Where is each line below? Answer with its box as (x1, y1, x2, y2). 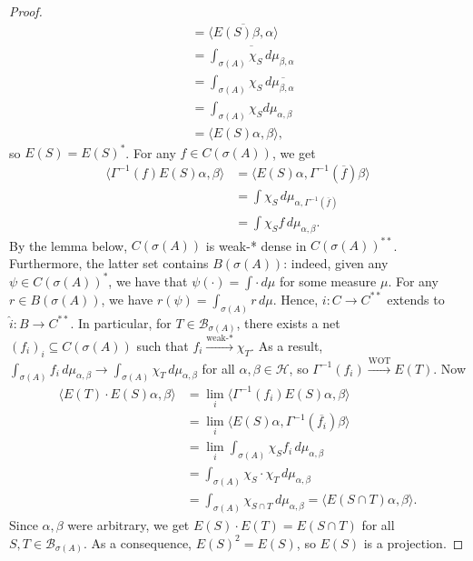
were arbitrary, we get (67, 516, 190, 535)
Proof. (9, 2, 43, 20)
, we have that (108, 271, 188, 290)
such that (136, 336, 189, 355)
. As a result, (251, 336, 323, 355)
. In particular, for (70, 313, 172, 332)
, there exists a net (236, 313, 340, 332)
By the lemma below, (9, 235, 128, 255)
